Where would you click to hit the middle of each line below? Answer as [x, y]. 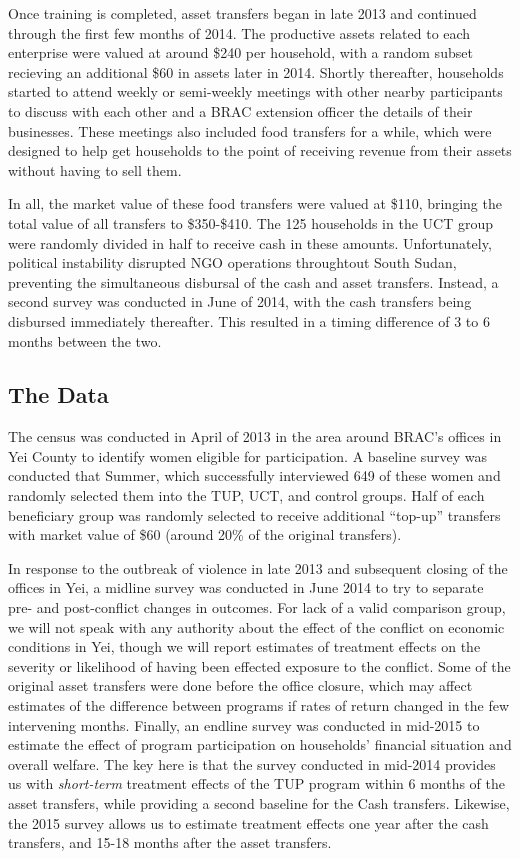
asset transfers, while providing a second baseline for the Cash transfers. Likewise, [259, 802]
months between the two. [85, 340]
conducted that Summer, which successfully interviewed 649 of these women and [254, 475]
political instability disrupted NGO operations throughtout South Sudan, [232, 262]
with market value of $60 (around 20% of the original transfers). [205, 534]
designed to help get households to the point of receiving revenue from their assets [260, 150]
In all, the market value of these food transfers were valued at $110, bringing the [255, 203]
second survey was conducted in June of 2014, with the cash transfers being [240, 301]
